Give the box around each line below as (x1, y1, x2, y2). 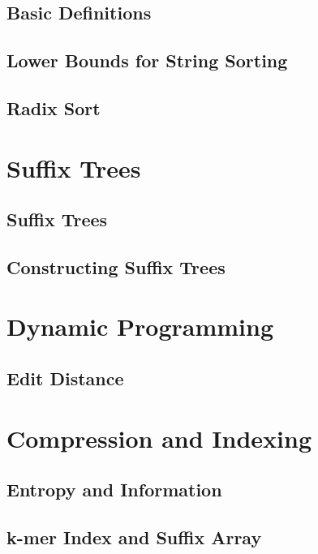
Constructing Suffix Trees (6, 254, 226, 279)
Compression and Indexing (6, 421, 312, 454)
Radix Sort (6, 95, 101, 120)
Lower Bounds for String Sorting (6, 48, 288, 73)
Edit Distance (6, 366, 124, 391)
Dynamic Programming (6, 310, 274, 343)
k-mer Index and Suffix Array (6, 524, 262, 549)
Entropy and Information (6, 477, 222, 502)
